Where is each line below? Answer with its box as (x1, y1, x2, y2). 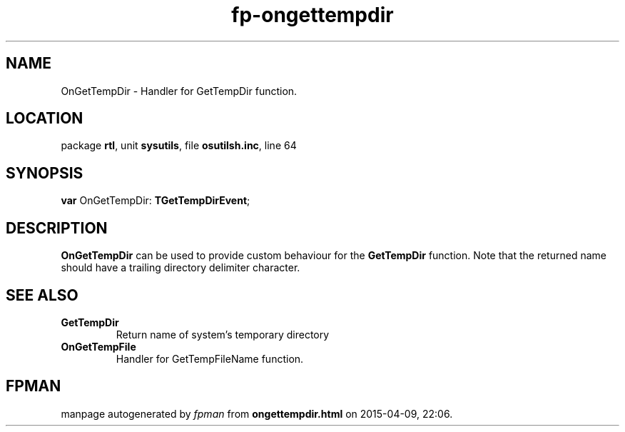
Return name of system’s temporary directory (116, 328, 330, 341)
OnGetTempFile (61, 340, 136, 353)
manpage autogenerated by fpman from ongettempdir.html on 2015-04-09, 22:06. (61, 407, 453, 420)
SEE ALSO (6, 286, 78, 304)
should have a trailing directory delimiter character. (61, 261, 300, 274)
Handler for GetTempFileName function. (116, 352, 304, 365)
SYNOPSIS (6, 164, 83, 182)
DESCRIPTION (6, 218, 108, 237)
